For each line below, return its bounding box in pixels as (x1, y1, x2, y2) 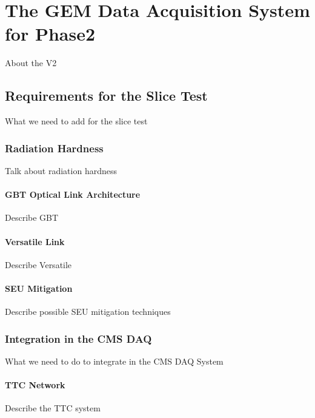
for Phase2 (5, 21, 96, 46)
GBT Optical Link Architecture (5, 188, 141, 201)
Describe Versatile (5, 258, 72, 271)
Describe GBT (5, 211, 59, 224)
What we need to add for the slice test (5, 115, 148, 127)
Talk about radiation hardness (5, 164, 117, 177)
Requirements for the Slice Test (5, 86, 208, 105)
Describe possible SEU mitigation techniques (5, 305, 171, 318)
